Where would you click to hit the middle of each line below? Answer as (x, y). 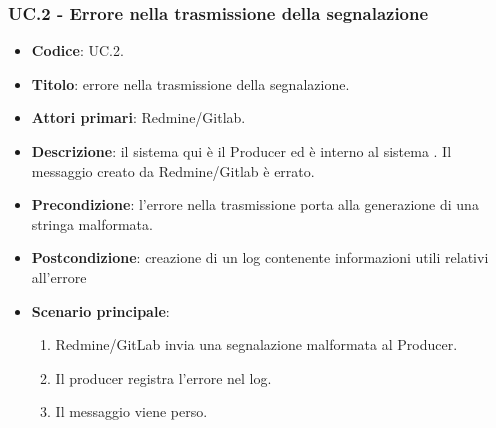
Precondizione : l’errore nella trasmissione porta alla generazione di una (255, 204)
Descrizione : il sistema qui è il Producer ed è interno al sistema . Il (241, 151)
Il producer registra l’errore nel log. (163, 377)
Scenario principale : (100, 310)
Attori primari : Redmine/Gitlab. (138, 117)
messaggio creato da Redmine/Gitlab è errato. (173, 170)
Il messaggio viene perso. (131, 411)
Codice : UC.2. (77, 50)
